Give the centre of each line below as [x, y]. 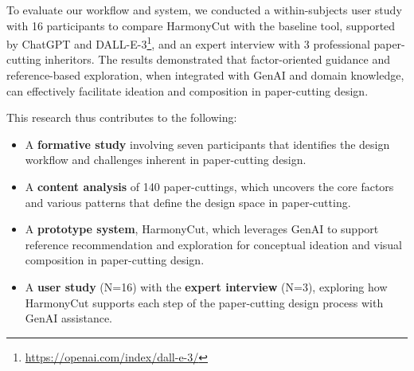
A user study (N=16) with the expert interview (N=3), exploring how [206, 286]
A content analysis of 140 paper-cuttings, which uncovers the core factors [209, 186]
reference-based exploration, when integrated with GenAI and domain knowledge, [205, 75]
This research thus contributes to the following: [122, 117]
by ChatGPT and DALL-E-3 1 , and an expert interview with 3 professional [188, 43]
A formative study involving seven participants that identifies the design [207, 144]
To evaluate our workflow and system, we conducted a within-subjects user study [204, 10]
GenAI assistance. [68, 318]
